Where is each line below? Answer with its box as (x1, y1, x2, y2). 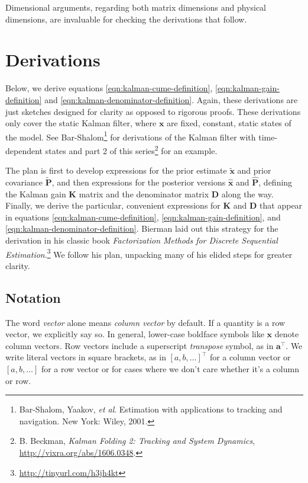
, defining (258, 176, 293, 188)
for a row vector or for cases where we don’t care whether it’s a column (41, 362, 299, 375)
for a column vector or (209, 351, 291, 363)
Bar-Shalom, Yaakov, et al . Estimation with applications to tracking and (19, 403, 283, 415)
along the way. (221, 187, 274, 200)
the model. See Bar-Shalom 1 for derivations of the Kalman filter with (5, 129, 256, 143)
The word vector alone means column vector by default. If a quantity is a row (5, 316, 286, 328)
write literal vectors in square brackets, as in (5, 351, 166, 363)
